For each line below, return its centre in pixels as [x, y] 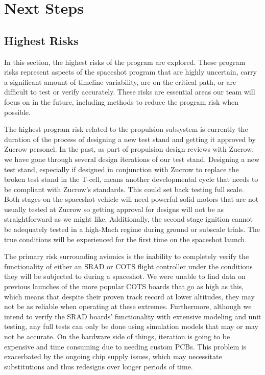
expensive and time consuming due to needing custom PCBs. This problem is [125, 346]
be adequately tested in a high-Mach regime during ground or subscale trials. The [132, 229]
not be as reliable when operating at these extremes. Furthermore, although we [128, 306]
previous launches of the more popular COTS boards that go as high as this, [124, 286]
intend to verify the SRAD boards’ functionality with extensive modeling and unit [133, 316]
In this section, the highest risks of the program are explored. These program [125, 62]
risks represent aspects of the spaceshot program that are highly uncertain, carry [130, 72]
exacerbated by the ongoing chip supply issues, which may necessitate [113, 356]
